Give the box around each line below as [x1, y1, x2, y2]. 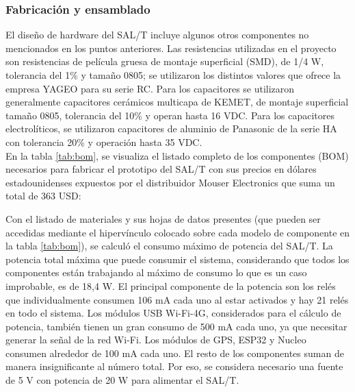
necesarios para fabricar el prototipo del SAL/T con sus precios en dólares [5, 162, 317, 176]
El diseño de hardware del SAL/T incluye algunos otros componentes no [5, 27, 309, 42]
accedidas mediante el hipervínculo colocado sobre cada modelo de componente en [5, 225, 350, 239]
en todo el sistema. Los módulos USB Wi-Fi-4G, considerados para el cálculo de [5, 306, 341, 320]
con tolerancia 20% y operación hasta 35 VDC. [5, 134, 202, 149]
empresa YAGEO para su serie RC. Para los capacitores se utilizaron [5, 81, 295, 95]
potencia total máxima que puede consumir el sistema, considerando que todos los [5, 252, 350, 266]
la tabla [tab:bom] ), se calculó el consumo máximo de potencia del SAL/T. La [5, 238, 333, 253]
